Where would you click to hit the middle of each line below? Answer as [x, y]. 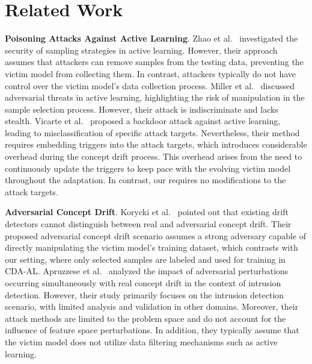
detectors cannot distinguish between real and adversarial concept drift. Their [148, 224]
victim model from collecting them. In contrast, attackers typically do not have [151, 73]
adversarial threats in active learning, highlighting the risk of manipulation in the [155, 97]
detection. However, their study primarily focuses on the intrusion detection [145, 294]
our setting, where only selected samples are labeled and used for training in [145, 259]
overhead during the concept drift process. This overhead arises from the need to [154, 156]
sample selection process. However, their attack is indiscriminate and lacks [142, 109]
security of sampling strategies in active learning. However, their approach [141, 50]
